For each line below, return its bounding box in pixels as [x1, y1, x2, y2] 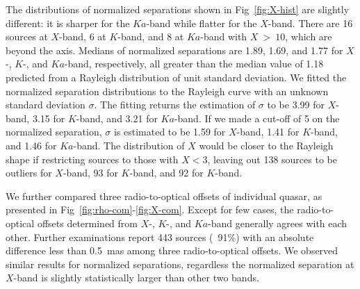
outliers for [6, 165, 52, 180]
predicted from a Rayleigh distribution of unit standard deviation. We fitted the [6, 69, 347, 84]
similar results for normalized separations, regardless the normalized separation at [6, 256, 354, 271]
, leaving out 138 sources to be [207, 151, 337, 166]
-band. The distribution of [73, 138, 185, 152]
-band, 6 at [59, 29, 106, 44]
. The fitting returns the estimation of [94, 97, 256, 112]
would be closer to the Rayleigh [199, 138, 334, 152]
